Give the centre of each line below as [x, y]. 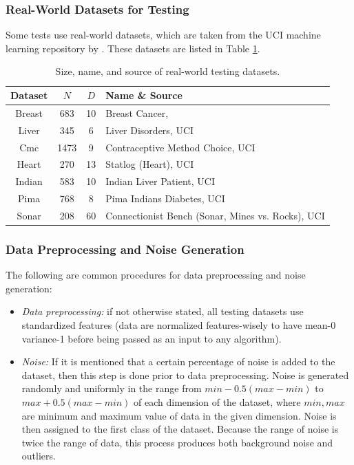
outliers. [39, 456]
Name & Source [144, 95]
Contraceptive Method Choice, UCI [180, 147]
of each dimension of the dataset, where [217, 401]
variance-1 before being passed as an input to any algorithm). [152, 338]
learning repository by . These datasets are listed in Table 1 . [133, 48]
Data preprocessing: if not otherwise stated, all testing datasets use [163, 311]
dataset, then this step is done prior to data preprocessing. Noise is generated [185, 375]
